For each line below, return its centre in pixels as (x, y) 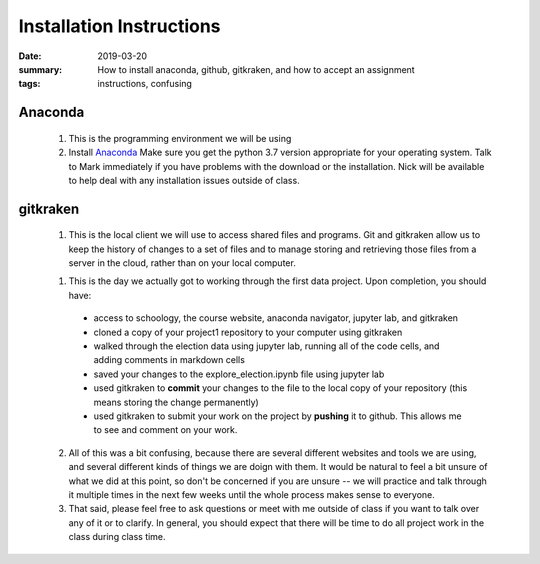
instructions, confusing (144, 84)
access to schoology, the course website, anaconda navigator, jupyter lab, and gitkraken (276, 318)
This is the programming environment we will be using (180, 138)
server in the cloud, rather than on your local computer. (182, 263)
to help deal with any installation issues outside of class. (184, 180)
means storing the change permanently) (176, 402)
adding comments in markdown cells (169, 360)
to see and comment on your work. (165, 430)
